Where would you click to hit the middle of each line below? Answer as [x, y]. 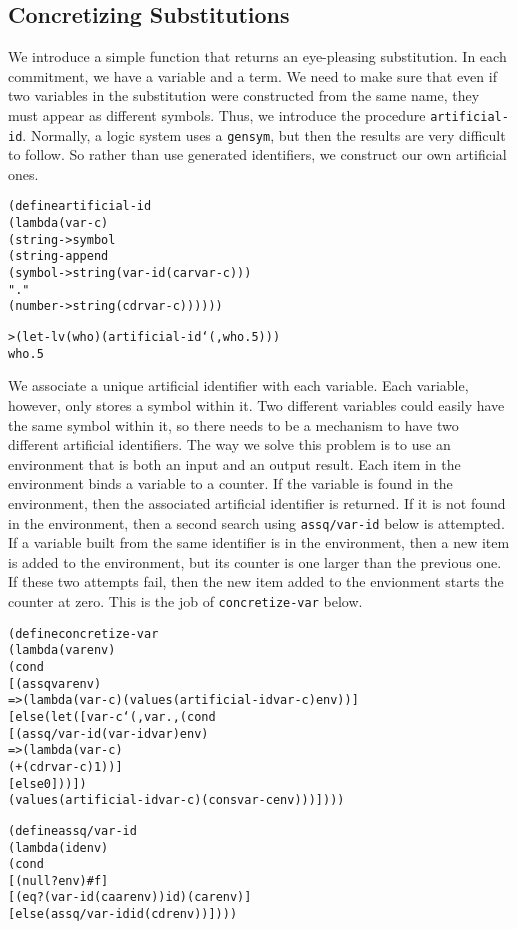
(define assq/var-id [72, 830]
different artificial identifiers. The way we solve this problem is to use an [229, 444]
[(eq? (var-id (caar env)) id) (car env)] [130, 897]
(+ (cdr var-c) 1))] [65, 766]
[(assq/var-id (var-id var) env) [108, 733]
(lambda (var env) [62, 650]
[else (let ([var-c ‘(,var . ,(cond [112, 716]
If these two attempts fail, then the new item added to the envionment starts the [256, 581]
